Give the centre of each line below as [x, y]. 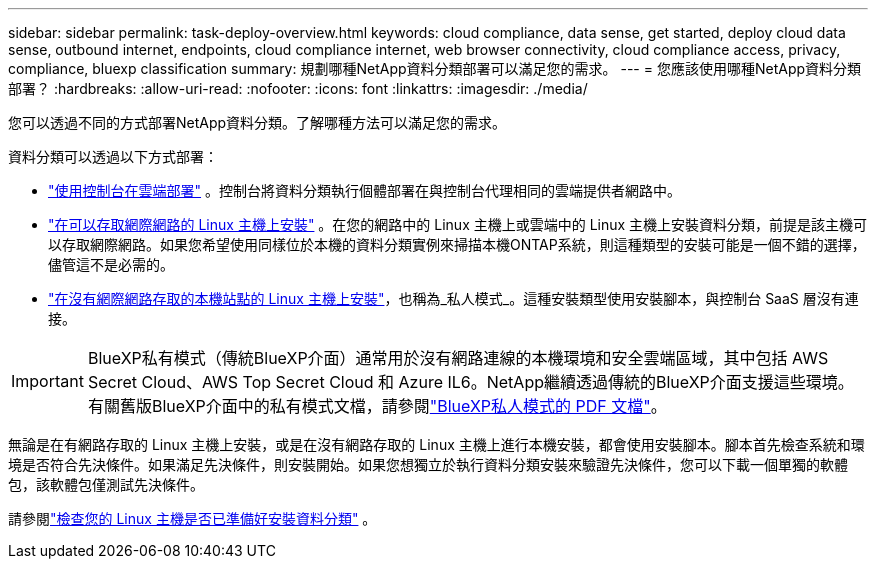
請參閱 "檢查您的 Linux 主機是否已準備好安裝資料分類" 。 [192, 518]
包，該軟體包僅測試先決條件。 [106, 484]
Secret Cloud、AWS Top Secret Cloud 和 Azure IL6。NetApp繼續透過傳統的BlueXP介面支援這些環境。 [470, 382]
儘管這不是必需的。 [111, 264]
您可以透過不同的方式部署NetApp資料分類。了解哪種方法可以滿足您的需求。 [257, 122]
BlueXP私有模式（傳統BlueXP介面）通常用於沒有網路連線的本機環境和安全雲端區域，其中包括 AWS [458, 358]
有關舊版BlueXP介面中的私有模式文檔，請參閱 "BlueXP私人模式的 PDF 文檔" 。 [377, 406]
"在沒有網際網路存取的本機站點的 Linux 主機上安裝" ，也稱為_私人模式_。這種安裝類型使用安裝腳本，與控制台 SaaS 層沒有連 [453, 298]
